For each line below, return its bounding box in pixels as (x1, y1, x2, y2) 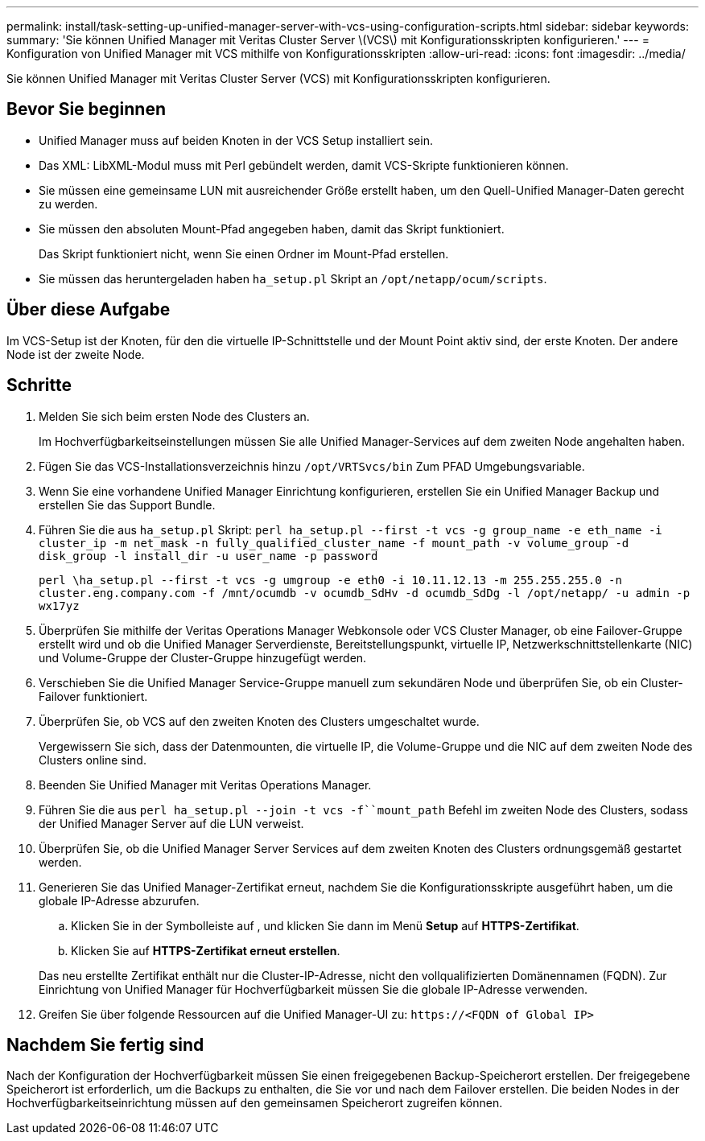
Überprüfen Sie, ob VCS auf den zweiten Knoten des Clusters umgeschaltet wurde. (39, 714, 480, 728)
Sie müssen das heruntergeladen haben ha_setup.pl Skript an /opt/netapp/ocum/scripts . (39, 271, 547, 286)
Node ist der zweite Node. (6, 347, 145, 361)
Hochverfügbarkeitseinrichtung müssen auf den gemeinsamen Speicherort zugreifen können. (6, 1096, 503, 1110)
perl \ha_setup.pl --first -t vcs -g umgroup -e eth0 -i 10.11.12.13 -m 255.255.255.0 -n (39, 573, 622, 587)
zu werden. (39, 196, 98, 211)
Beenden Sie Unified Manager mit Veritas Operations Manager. (39, 777, 372, 792)
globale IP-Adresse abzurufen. (39, 893, 200, 908)
